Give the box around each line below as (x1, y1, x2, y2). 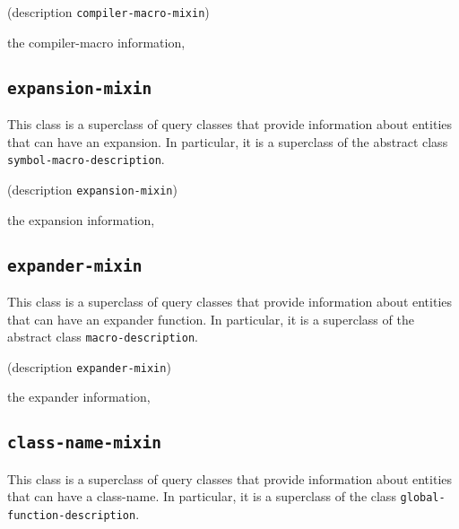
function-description (7, 509, 136, 523)
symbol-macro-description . (7, 150, 165, 169)
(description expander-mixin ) (7, 357, 171, 376)
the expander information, (7, 387, 151, 406)
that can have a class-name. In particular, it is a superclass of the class (7, 487, 396, 506)
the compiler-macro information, (7, 32, 186, 51)
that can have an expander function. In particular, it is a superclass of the (7, 309, 414, 328)
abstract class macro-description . (7, 327, 198, 346)
